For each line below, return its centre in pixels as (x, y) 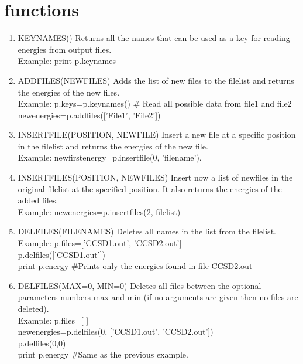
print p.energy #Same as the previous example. (103, 354)
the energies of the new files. (69, 92)
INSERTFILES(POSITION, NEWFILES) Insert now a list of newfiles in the (155, 177)
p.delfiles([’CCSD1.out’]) (62, 254)
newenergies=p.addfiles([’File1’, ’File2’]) (89, 115)
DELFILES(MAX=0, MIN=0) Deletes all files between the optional (140, 285)
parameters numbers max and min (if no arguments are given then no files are (158, 297)
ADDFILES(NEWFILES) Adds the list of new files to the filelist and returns (156, 80)
